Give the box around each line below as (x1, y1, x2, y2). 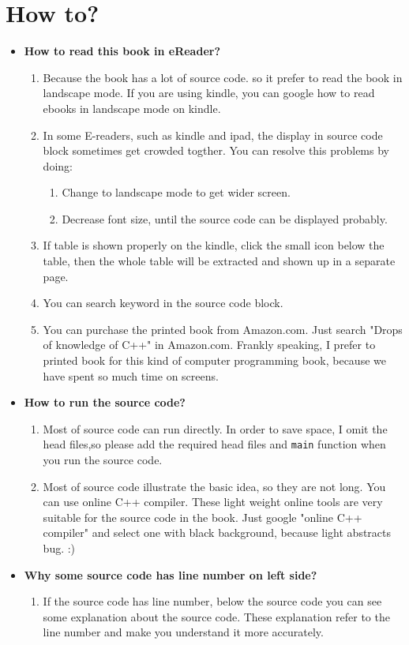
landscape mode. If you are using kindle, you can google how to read (43, 84, 375, 101)
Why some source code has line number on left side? (24, 566, 317, 583)
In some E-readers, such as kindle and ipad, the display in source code (43, 126, 383, 143)
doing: (43, 157, 73, 174)
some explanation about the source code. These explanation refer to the (43, 608, 390, 624)
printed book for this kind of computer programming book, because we (43, 352, 386, 369)
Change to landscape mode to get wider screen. (62, 184, 291, 201)
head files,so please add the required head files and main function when (43, 436, 386, 452)
